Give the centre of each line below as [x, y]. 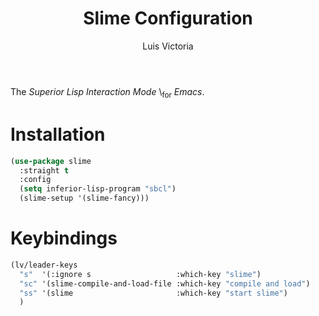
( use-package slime [51, 161]
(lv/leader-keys [44, 265]
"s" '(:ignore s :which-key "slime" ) [140, 274]
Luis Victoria [168, 46]
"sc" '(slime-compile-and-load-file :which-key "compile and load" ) [165, 283]
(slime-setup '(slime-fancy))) [84, 198]
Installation [58, 134]
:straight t [44, 170]
